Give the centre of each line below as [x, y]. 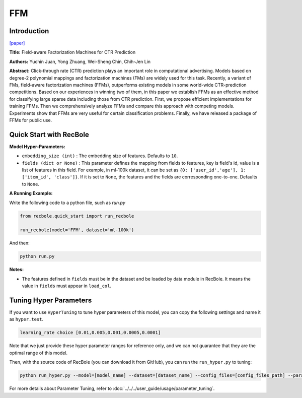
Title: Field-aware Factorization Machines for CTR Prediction [72, 52]
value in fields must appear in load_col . [67, 286]
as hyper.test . [26, 319]
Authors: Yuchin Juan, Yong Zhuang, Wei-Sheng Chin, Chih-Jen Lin [80, 61]
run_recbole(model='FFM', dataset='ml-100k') [77, 230]
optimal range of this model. [39, 353]
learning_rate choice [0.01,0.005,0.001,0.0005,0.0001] [90, 333]
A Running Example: [31, 193]
